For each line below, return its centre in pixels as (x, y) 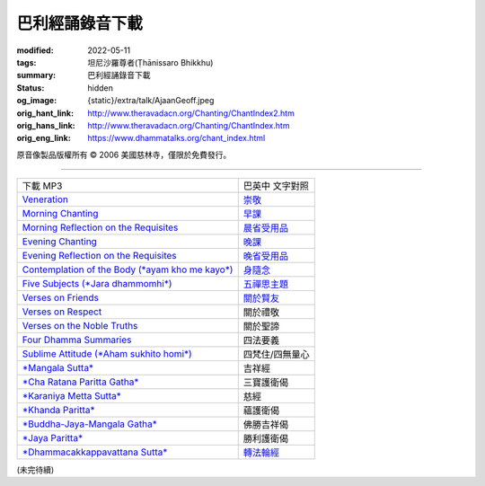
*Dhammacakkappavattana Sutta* (95, 452)
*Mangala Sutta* (58, 368)
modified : (35, 50)
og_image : (37, 101)
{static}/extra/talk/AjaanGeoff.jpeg (151, 101)
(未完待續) (35, 470)
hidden (101, 88)
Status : (31, 88)
